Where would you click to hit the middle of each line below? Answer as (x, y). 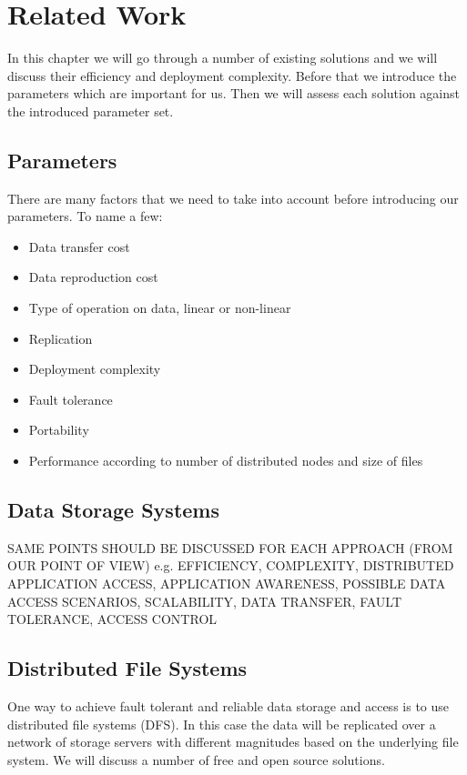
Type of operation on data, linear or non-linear (160, 308)
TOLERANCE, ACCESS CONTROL (112, 619)
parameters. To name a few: (85, 216)
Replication (61, 338)
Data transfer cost (79, 246)
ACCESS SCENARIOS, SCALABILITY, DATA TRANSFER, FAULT (205, 601)
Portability (59, 430)
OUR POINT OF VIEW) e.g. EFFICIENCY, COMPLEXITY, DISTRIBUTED (231, 565)
